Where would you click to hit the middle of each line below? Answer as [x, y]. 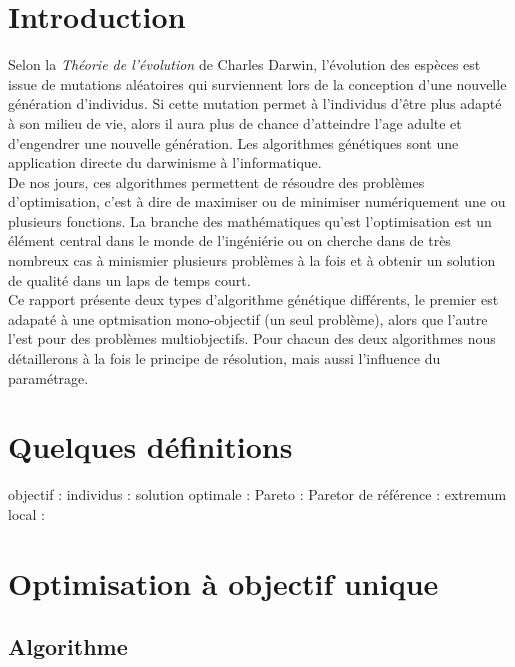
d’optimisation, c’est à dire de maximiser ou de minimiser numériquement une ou [257, 201]
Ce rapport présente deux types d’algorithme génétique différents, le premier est [253, 299]
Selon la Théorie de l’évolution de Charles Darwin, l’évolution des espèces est [244, 64]
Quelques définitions [150, 446]
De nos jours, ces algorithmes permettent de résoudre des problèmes [216, 181]
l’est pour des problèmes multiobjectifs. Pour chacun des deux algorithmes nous [252, 338]
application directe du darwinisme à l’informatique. [165, 162]
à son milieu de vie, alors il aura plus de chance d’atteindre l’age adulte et [235, 122]
